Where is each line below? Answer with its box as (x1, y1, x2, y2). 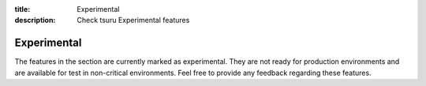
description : (14, 16, 56, 25)
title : (14, 5, 31, 13)
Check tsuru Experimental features (77, 16, 190, 25)
